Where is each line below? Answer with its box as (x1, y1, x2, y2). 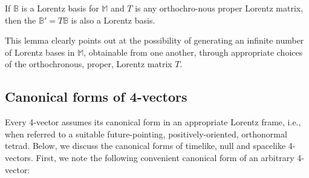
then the (5, 13, 36, 26)
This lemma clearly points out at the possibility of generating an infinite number (5, 34, 304, 47)
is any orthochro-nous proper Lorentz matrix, (135, 2, 304, 14)
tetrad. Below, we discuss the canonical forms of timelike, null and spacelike (5, 139, 286, 152)
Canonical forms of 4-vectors (5, 87, 187, 106)
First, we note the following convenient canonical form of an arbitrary (36, 151, 294, 163)
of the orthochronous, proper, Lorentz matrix (5, 58, 172, 70)
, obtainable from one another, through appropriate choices (83, 45, 303, 58)
